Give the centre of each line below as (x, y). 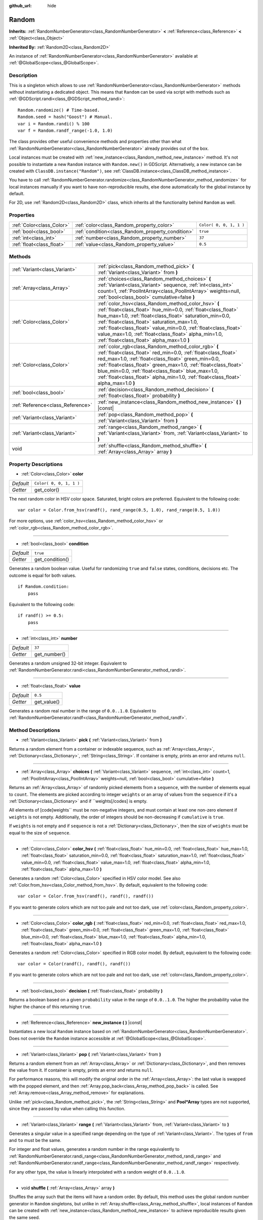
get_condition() (52, 560)
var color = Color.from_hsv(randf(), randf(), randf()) (86, 896)
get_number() (50, 654)
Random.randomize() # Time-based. (59, 110)
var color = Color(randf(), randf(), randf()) (74, 964)
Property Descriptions (36, 464)
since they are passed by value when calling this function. (67, 1108)
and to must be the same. (35, 1140)
